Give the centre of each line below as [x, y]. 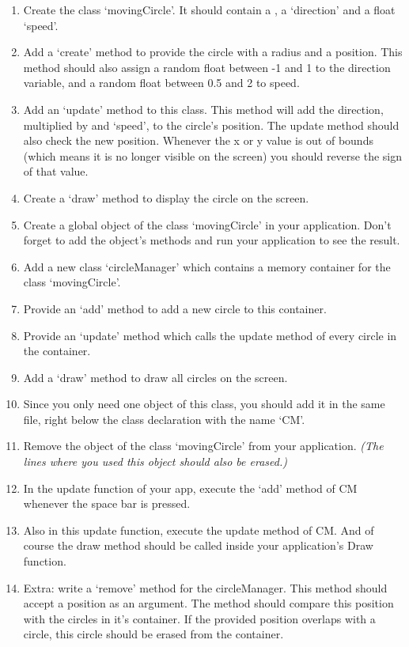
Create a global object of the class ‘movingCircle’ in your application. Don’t [207, 224]
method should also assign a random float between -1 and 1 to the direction [207, 67]
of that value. [56, 171]
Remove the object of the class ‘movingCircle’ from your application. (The [203, 446]
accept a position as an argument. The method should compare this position [208, 603]
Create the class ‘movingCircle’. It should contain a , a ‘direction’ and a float [209, 9]
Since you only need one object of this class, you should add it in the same [204, 404]
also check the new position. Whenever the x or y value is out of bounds [198, 140]
